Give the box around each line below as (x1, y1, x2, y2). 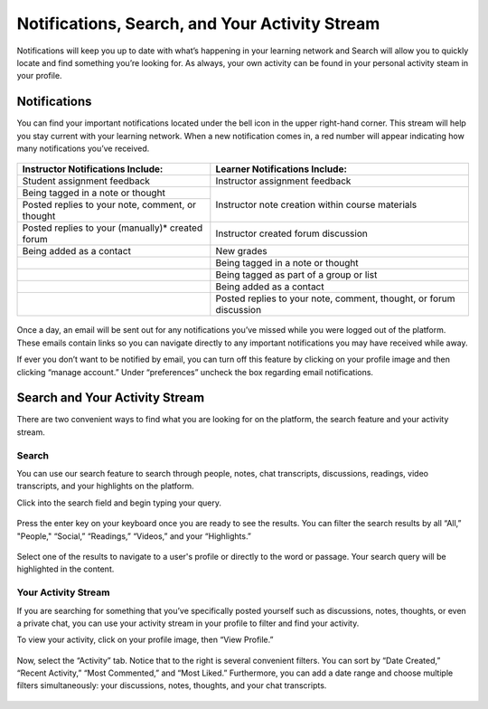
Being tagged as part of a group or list (215, 269, 378, 281)
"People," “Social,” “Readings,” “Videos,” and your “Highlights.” (16, 530, 252, 542)
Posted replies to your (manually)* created (22, 222, 203, 234)
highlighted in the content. (16, 563, 115, 574)
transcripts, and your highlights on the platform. (16, 480, 194, 492)
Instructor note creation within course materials (215, 198, 418, 211)
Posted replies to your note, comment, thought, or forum (215, 292, 455, 305)
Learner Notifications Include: (215, 163, 348, 175)
